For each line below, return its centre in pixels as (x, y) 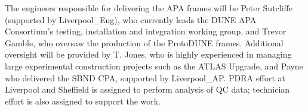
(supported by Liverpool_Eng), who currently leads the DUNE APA (131, 19)
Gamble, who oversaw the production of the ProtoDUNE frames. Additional (144, 42)
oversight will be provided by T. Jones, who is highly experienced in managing (148, 54)
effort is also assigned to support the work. (83, 101)
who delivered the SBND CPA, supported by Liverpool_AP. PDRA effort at (145, 77)
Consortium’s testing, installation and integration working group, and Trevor (146, 31)
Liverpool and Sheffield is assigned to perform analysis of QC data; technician (147, 89)
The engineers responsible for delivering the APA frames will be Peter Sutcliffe (149, 8)
